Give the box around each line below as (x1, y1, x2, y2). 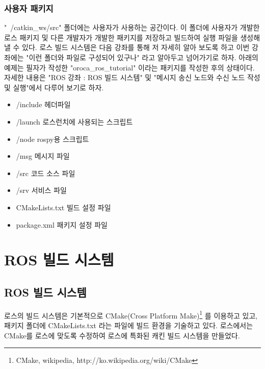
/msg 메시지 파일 (16, 151, 70, 161)
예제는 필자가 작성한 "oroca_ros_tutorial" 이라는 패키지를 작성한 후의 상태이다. (4, 62, 255, 72)
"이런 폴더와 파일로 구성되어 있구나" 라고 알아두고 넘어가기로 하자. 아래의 (26, 52, 258, 62)
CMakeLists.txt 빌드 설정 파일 (16, 202, 111, 212)
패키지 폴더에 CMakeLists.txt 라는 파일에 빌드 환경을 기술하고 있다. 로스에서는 (4, 319, 253, 330)
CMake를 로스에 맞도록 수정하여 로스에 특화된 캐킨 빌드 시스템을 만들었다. (4, 330, 240, 340)
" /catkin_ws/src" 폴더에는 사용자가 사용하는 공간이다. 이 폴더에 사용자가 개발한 (4, 22, 260, 33)
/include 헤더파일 (16, 99, 71, 110)
